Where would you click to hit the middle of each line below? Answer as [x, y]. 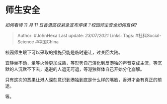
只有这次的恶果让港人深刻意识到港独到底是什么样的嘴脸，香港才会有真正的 [81, 80]
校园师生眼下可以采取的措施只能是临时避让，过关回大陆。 [64, 52]
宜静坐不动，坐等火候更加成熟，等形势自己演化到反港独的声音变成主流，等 [81, 63]
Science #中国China [38, 42]
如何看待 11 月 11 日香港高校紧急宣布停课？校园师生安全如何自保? [71, 25]
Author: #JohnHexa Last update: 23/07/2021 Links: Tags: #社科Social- [89, 35]
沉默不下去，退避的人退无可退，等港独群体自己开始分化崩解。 [81, 69]
